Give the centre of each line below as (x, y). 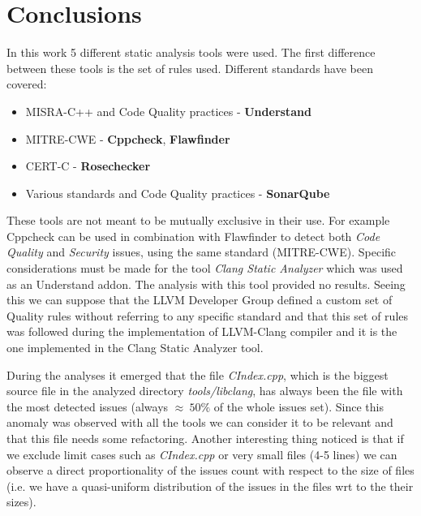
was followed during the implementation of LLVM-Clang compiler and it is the (202, 331)
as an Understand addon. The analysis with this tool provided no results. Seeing (206, 284)
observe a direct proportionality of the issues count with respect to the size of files (210, 470)
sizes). (21, 502)
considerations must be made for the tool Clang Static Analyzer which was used (205, 268)
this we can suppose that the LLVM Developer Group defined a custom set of (200, 300)
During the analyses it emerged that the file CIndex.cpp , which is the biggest (198, 374)
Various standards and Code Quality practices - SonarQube (178, 193)
